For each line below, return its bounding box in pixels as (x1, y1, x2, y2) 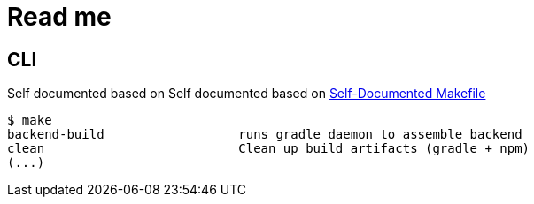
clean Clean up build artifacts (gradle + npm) (7, 141, 530, 156)
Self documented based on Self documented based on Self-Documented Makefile (7, 86, 486, 102)
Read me (7, 2, 112, 32)
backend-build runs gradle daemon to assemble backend (7, 127, 522, 142)
